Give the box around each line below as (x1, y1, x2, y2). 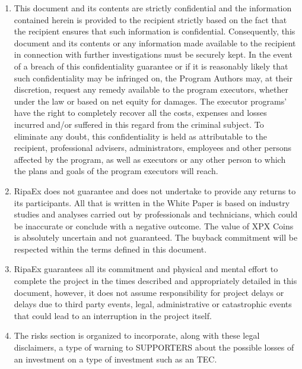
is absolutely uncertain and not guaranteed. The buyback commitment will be (14, 231, 298, 244)
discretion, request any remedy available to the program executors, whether (14, 83, 288, 96)
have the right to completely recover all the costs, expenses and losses (14, 106, 267, 119)
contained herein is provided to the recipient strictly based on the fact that (14, 13, 287, 26)
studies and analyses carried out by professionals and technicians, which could (14, 208, 298, 220)
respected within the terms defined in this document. (14, 242, 207, 255)
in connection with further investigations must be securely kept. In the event (14, 48, 293, 61)
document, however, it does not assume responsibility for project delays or (14, 286, 284, 298)
